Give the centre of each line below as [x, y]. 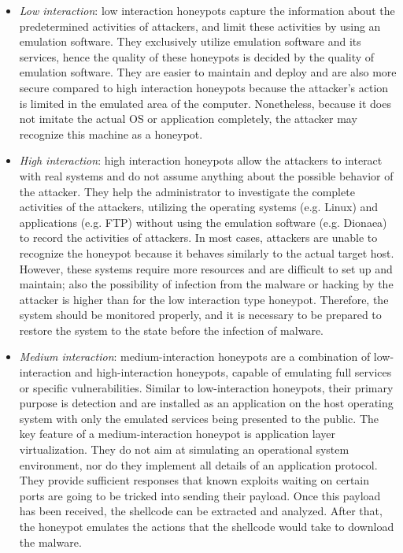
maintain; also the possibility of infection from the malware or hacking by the [206, 284]
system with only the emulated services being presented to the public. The [199, 418]
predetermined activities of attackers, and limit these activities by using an [200, 26]
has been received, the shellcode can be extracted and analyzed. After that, [201, 511]
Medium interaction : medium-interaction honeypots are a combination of [195, 356]
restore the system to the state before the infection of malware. [171, 330]
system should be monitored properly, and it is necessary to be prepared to [200, 315]
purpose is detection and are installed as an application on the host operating [206, 403]
